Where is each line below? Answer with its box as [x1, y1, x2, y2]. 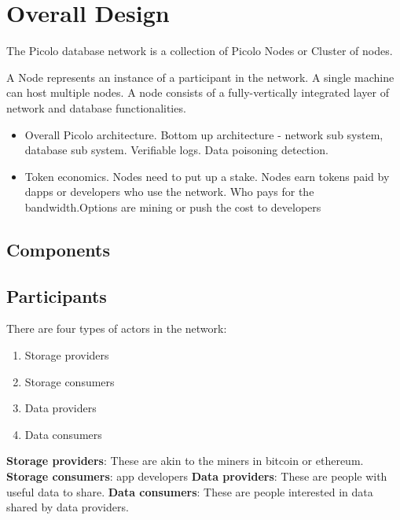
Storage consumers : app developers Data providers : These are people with [6, 468, 387, 485]
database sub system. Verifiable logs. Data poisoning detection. [24, 142, 328, 158]
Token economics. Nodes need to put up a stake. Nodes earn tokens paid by [24, 168, 390, 184]
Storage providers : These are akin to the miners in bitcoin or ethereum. [6, 452, 364, 469]
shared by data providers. [6, 499, 129, 515]
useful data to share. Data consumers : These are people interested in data [6, 483, 373, 500]
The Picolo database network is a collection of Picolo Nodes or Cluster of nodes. [6, 42, 393, 59]
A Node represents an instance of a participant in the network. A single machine [6, 68, 394, 85]
